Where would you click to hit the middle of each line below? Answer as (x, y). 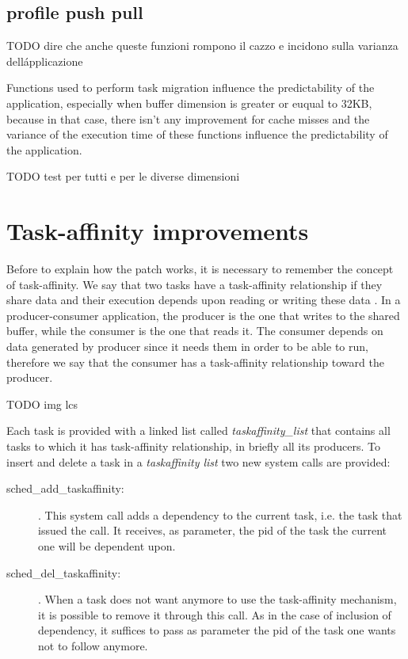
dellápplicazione (45, 61)
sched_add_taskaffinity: (65, 488)
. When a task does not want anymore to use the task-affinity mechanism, (217, 599)
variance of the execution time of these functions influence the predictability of (197, 134)
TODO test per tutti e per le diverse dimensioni (123, 176)
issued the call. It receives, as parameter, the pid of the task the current (212, 530)
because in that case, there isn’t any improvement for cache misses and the (188, 118)
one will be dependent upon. (107, 545)
